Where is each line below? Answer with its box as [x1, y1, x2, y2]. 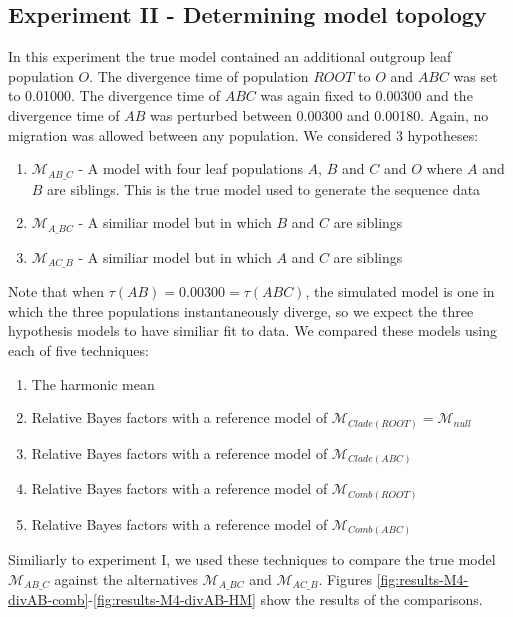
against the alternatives [54, 568, 198, 589]
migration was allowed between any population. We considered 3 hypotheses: [8, 124, 479, 145]
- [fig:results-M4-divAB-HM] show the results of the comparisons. [88, 589, 483, 610]
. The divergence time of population [89, 65, 309, 86]
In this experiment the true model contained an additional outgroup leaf [8, 46, 452, 67]
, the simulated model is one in [305, 281, 495, 302]
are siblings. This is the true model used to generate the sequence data [47, 178, 481, 199]
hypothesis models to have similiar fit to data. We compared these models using [8, 320, 498, 341]
